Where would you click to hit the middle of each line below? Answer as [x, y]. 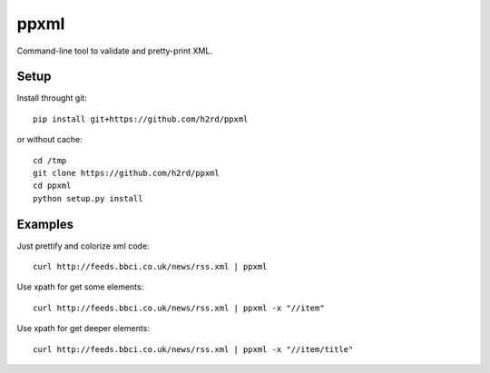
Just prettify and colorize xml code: [83, 246]
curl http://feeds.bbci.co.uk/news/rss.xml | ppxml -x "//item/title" [193, 349]
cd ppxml [52, 186]
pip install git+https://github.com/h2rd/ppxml [141, 119]
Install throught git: [52, 98]
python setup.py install [88, 198]
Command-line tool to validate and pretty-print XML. [115, 51]
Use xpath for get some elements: [80, 287]
